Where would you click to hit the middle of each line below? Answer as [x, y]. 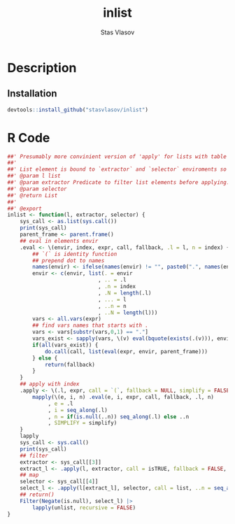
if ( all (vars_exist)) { [65, 345]
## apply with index [50, 384]
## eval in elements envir [59, 241]
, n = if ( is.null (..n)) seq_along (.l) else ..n [119, 417]
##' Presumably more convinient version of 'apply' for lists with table [117, 156]
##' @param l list [34, 176]
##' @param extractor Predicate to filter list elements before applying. [119, 183]
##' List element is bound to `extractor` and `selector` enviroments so [117, 169]
